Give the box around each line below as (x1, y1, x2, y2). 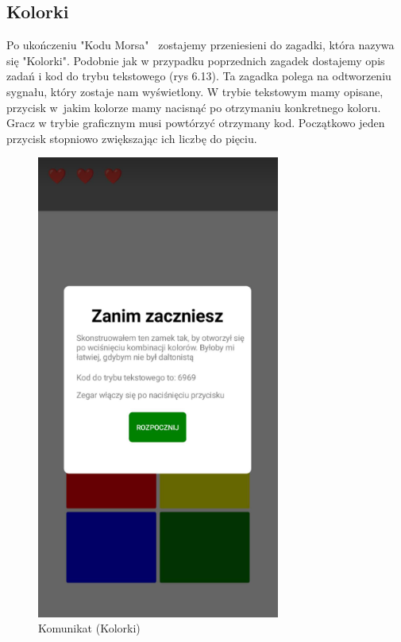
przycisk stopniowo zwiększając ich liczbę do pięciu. (6, 130, 257, 146)
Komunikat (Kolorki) (38, 620, 141, 636)
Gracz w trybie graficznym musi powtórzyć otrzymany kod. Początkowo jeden (6, 114, 385, 131)
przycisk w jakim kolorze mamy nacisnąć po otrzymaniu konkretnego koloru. (6, 99, 381, 115)
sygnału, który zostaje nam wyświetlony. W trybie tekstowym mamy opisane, (6, 83, 384, 99)
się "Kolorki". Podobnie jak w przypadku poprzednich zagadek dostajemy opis (6, 52, 385, 68)
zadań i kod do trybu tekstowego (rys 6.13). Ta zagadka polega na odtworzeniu (6, 68, 391, 84)
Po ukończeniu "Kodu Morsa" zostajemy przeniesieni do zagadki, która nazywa (6, 37, 395, 53)
